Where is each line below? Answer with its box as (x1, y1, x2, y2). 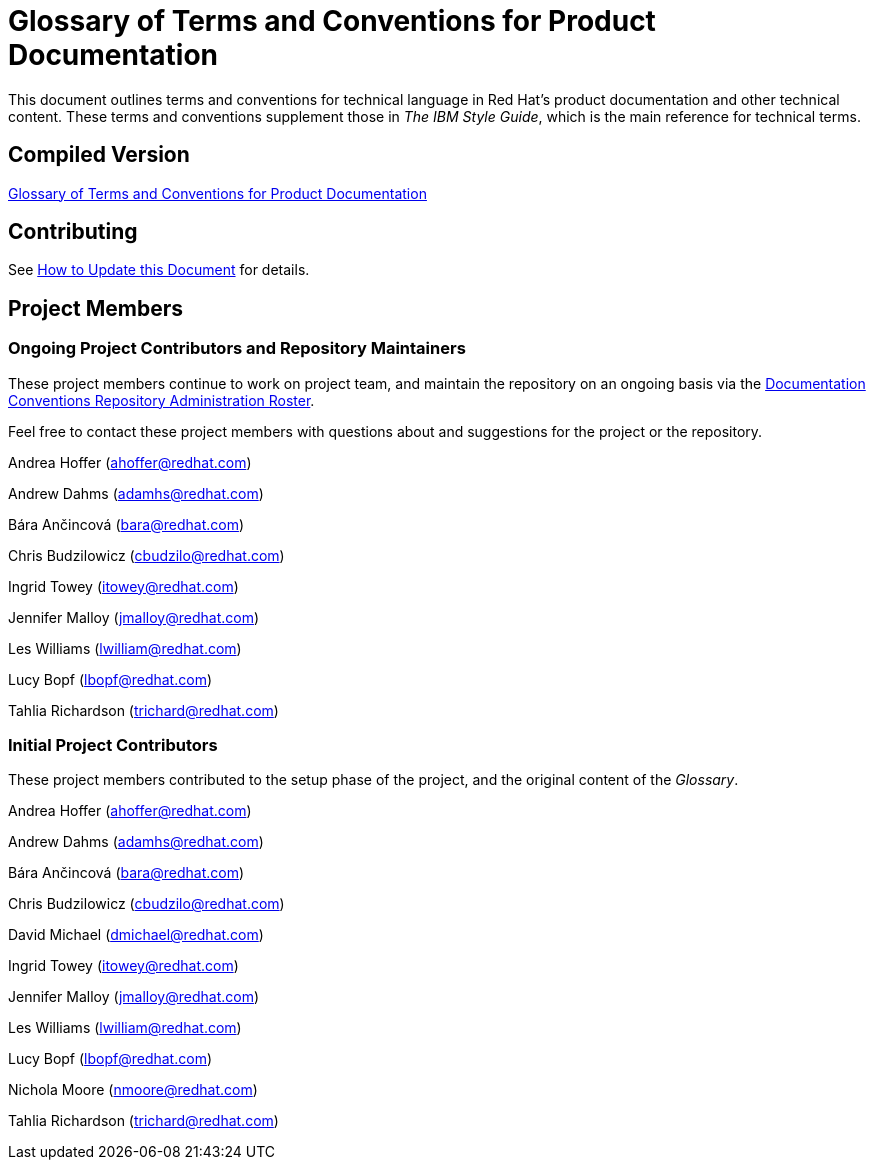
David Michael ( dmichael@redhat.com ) (8, 926, 264, 944)
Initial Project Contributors (8, 735, 218, 756)
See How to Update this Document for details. (8, 261, 310, 279)
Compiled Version (8, 142, 190, 168)
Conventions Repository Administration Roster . (8, 391, 315, 409)
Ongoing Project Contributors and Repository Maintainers (8, 338, 466, 359)
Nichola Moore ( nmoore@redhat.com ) (8, 1081, 258, 1099)
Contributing (8, 219, 138, 245)
